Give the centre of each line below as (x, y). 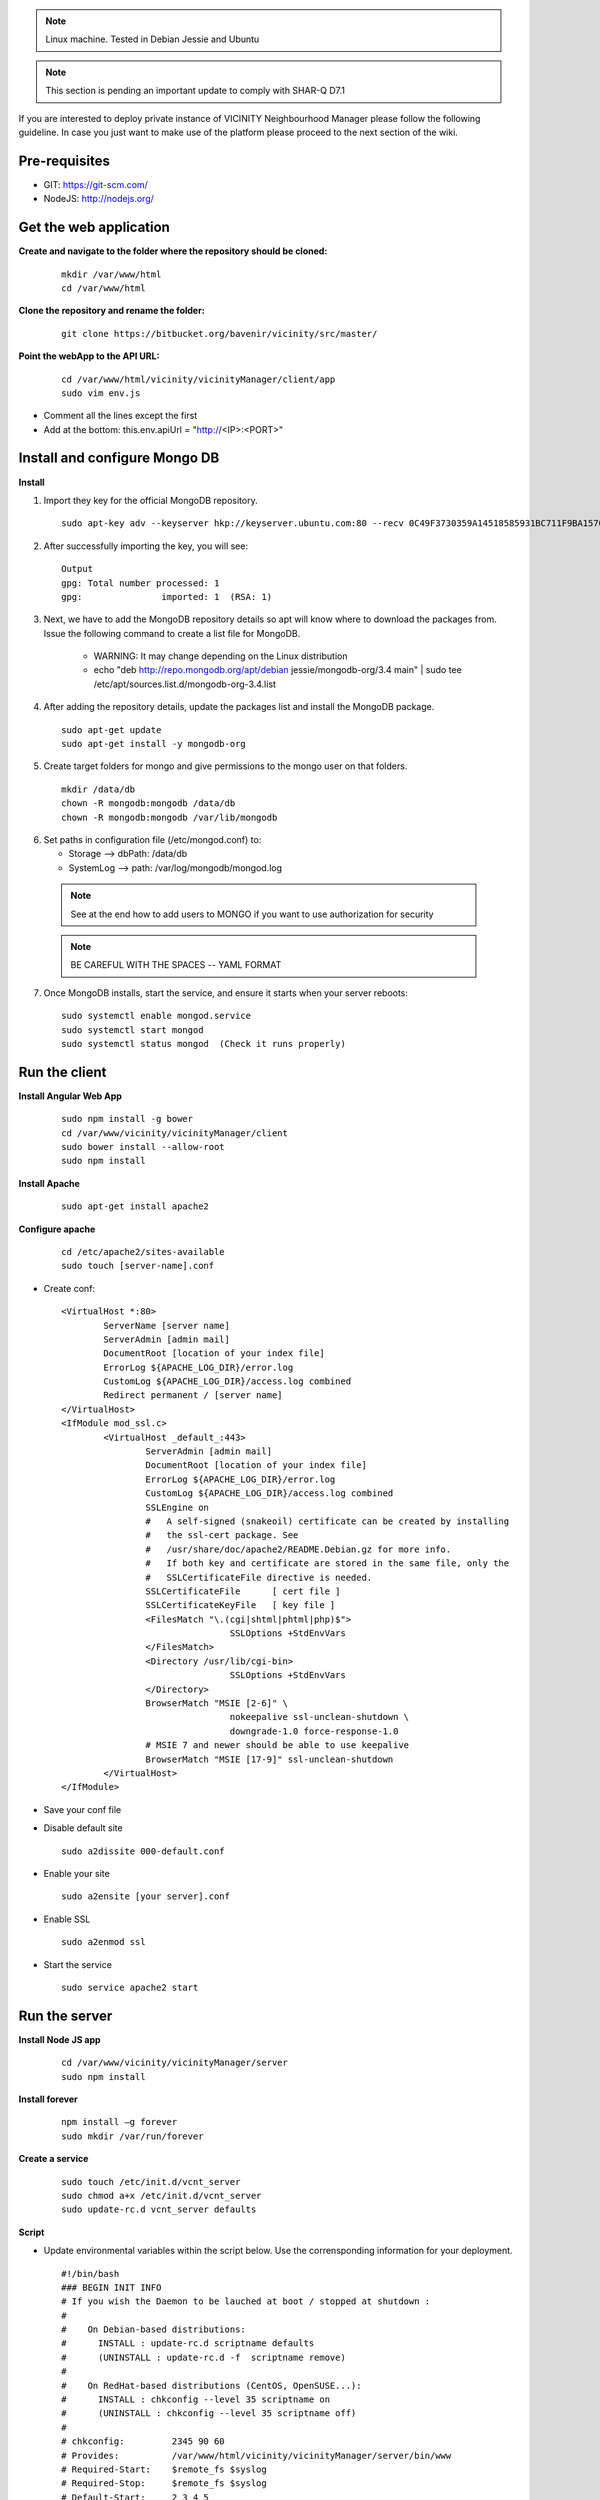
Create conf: (69, 1288)
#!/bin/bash (90, 2273)
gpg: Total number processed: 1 (140, 583)
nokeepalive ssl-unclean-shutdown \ (319, 1717)
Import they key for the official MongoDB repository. (151, 500)
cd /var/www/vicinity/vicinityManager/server (175, 2063)
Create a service (53, 2159)
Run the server (65, 2015)
